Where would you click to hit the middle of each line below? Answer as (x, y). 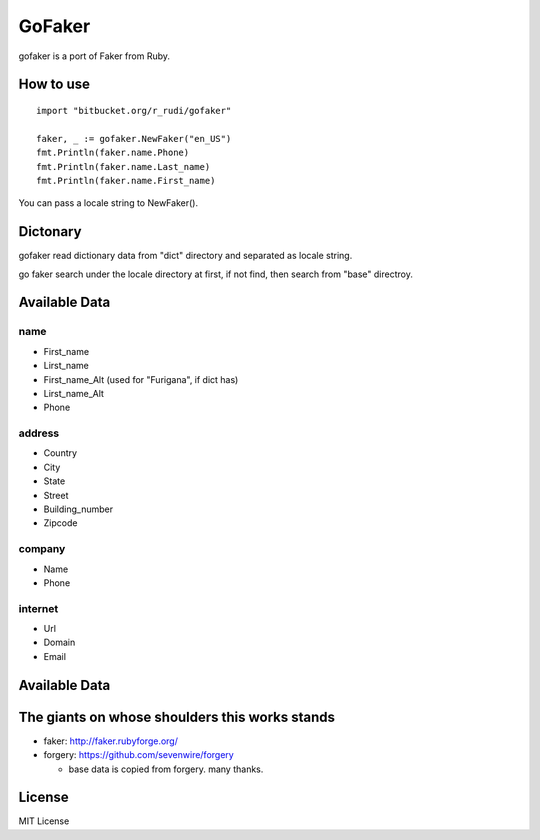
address (39, 433)
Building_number (78, 509)
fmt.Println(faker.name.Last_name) (123, 166)
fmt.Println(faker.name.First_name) (126, 180)
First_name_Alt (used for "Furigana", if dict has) (141, 379)
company (42, 549)
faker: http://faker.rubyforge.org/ (111, 741)
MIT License (44, 821)
